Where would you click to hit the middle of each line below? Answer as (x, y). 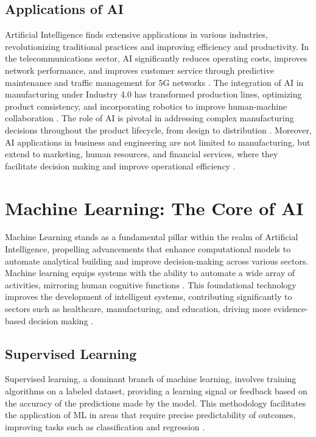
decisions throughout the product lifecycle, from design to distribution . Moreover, (158, 130)
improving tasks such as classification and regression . (105, 426)
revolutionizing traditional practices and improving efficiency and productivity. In (157, 46)
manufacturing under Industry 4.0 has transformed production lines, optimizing (153, 94)
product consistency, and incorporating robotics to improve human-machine (146, 106)
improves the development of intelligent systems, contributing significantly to (149, 297)
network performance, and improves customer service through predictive (139, 70)
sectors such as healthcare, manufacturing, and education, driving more (138, 309)
